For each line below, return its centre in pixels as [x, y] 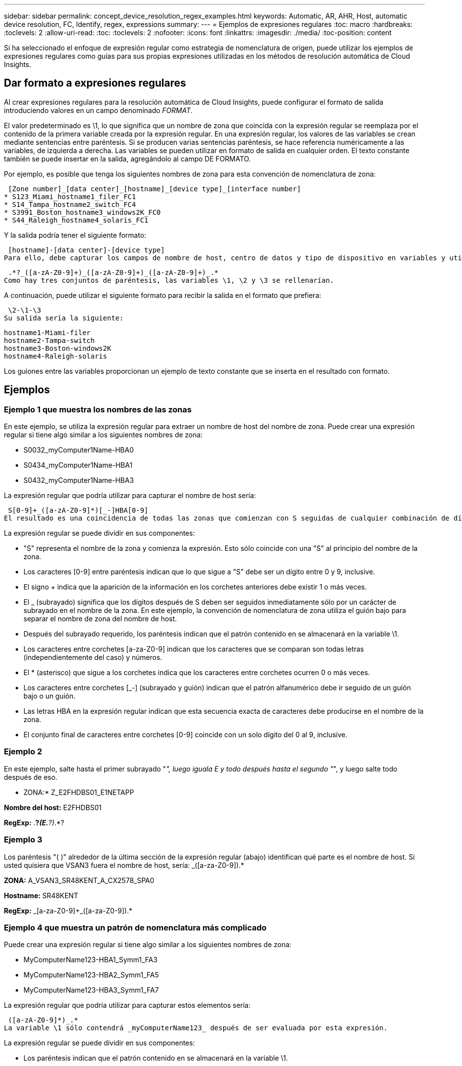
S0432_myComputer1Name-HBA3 [79, 480]
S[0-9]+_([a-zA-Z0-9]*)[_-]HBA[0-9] [78, 510]
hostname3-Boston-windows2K [58, 348]
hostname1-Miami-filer [47, 332]
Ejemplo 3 [23, 840]
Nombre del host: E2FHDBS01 [53, 807]
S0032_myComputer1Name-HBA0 [79, 450]
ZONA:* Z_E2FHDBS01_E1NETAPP [79, 792]
